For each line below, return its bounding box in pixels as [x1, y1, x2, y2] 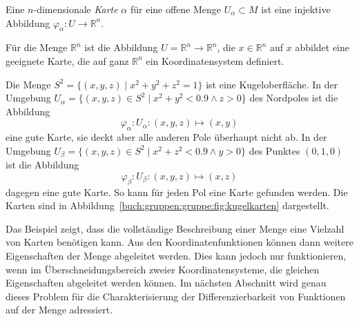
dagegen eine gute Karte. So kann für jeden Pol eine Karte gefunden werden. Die [6, 184, 348, 199]
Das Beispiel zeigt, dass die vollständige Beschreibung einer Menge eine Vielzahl [6, 221, 345, 235]
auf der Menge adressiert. [6, 302, 113, 317]
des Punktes [249, 143, 300, 157]
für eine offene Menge [130, 2, 222, 16]
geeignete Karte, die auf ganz [6, 53, 129, 68]
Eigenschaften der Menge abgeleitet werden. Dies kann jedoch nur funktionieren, [6, 248, 347, 262]
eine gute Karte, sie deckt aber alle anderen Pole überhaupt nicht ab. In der [6, 130, 327, 144]
